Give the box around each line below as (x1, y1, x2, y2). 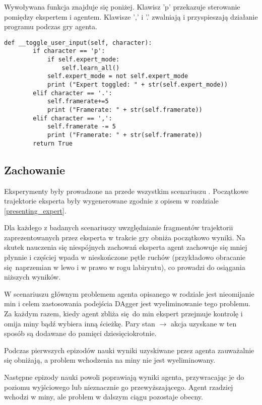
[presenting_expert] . (4, 205, 67, 216)
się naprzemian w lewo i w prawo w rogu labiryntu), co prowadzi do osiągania (4, 261, 245, 272)
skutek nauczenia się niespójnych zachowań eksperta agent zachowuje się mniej (4, 242, 247, 252)
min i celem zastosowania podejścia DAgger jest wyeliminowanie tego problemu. (4, 298, 250, 309)
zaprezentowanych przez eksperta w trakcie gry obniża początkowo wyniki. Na (4, 232, 245, 242)
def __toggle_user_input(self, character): (4, 39, 152, 46)
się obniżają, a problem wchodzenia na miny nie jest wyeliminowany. (4, 355, 216, 365)
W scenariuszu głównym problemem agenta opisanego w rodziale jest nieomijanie (4, 288, 254, 299)
